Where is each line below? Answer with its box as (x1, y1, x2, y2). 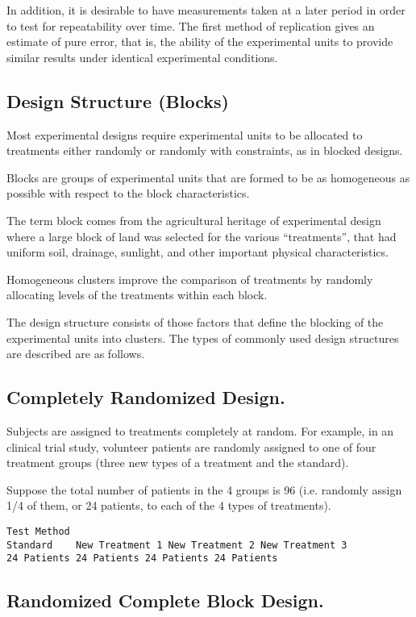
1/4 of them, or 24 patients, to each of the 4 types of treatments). (6, 497, 331, 514)
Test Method (6, 525, 70, 537)
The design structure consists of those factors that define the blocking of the (6, 313, 384, 330)
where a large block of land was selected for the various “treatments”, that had (6, 227, 397, 244)
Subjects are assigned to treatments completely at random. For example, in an (6, 422, 394, 439)
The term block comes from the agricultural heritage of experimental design (6, 211, 381, 228)
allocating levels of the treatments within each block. (6, 286, 268, 303)
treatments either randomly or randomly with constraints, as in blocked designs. (6, 142, 403, 159)
